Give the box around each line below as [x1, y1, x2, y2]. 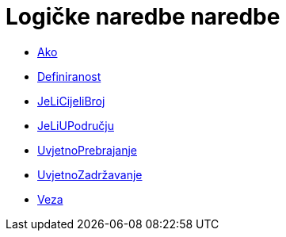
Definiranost [37, 69, 101, 83]
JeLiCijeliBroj [37, 94, 105, 108]
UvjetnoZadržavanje [37, 167, 143, 182]
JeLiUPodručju [37, 118, 114, 132]
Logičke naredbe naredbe [6, 3, 280, 30]
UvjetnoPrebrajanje [37, 143, 138, 157]
